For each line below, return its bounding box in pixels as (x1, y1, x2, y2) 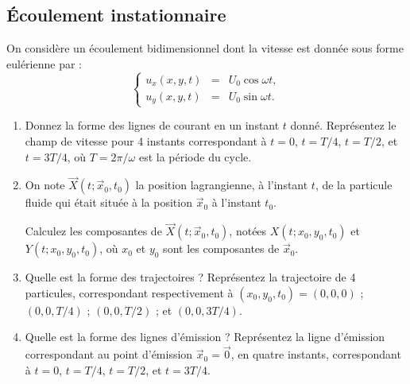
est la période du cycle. (138, 148, 252, 165)
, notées (229, 223, 267, 239)
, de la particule (315, 176, 393, 193)
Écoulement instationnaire (6, 2, 226, 27)
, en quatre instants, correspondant (230, 346, 401, 363)
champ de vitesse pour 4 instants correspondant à (25, 133, 267, 149)
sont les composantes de (163, 240, 280, 257)
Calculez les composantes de (25, 223, 162, 239)
